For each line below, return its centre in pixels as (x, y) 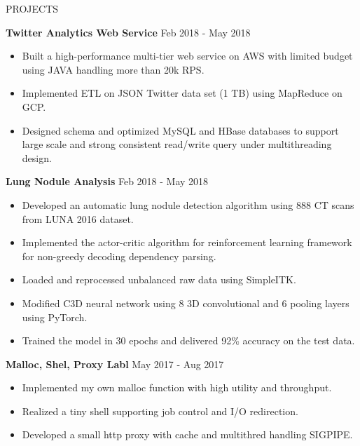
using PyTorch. (55, 317)
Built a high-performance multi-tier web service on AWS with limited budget (187, 56)
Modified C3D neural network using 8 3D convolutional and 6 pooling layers (186, 303)
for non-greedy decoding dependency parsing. (119, 256)
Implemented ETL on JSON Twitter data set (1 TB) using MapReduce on (182, 93)
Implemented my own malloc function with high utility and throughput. (177, 387)
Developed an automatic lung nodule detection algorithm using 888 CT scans (188, 204)
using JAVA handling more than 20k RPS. (113, 69)
